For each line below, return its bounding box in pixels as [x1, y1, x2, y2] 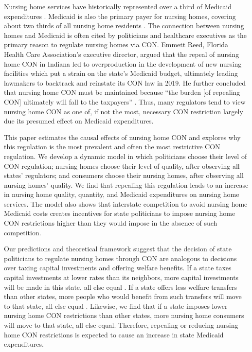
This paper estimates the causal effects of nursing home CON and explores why [4, 132, 241, 142]
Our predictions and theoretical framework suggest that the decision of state [4, 244, 232, 254]
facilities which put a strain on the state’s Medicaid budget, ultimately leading [4, 68, 238, 78]
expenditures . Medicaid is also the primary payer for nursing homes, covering [4, 11, 236, 21]
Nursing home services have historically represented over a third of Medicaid [4, 1, 232, 11]
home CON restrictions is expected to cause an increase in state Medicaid [4, 329, 224, 339]
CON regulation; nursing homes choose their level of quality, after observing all [4, 160, 240, 171]
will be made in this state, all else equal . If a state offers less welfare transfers [4, 282, 237, 292]
